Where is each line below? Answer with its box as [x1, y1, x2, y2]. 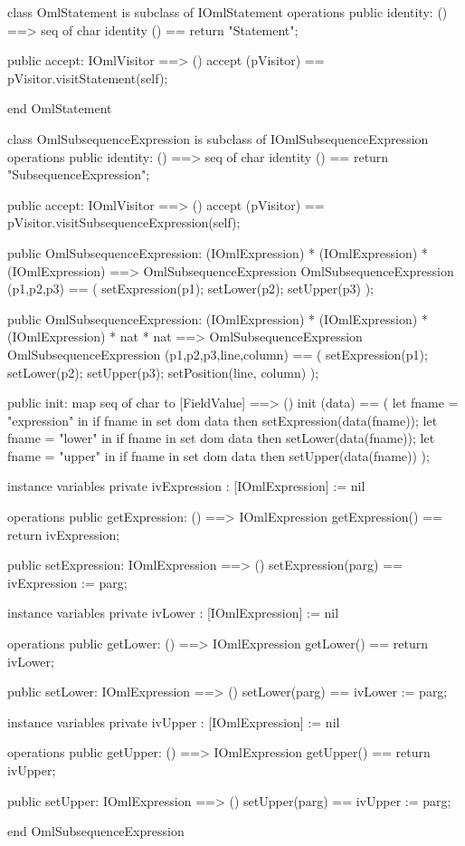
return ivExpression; [7, 524, 120, 543]
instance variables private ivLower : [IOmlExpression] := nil [7, 603, 339, 622]
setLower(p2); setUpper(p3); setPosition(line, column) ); [7, 362, 319, 381]
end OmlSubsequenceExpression [7, 822, 185, 841]
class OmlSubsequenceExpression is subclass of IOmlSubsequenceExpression [7, 129, 429, 148]
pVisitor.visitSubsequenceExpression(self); [7, 213, 241, 232]
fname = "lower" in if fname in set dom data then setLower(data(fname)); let [7, 428, 435, 447]
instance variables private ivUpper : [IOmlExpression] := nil [7, 712, 340, 731]
